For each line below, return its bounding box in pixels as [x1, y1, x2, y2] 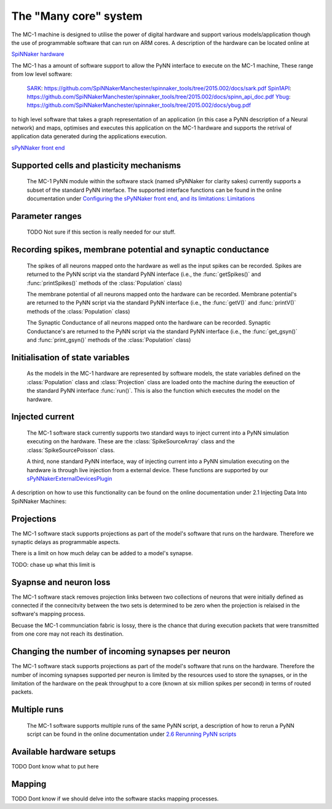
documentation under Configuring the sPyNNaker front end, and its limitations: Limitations [26, 195, 255, 202]
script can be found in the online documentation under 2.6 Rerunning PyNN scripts [26, 730, 237, 738]
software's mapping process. [11, 610, 85, 618]
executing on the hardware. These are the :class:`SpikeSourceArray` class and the [26, 438, 235, 445]
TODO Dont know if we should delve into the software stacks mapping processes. [11, 795, 219, 802]
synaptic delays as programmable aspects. [11, 538, 121, 545]
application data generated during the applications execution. [11, 133, 167, 140]
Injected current [11, 412, 75, 422]
